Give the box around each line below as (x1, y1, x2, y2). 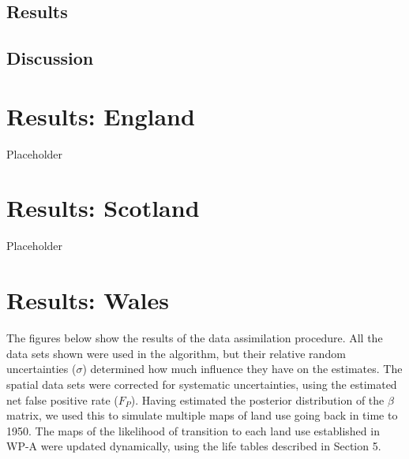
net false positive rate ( (6, 391, 118, 408)
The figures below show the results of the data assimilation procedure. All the (6, 330, 383, 346)
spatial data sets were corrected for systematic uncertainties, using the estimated (6, 375, 397, 392)
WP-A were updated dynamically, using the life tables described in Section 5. (6, 438, 381, 454)
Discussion (6, 46, 94, 70)
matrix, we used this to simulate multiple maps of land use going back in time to (6, 407, 398, 424)
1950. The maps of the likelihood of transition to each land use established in (6, 422, 380, 438)
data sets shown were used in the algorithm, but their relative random (6, 345, 346, 361)
